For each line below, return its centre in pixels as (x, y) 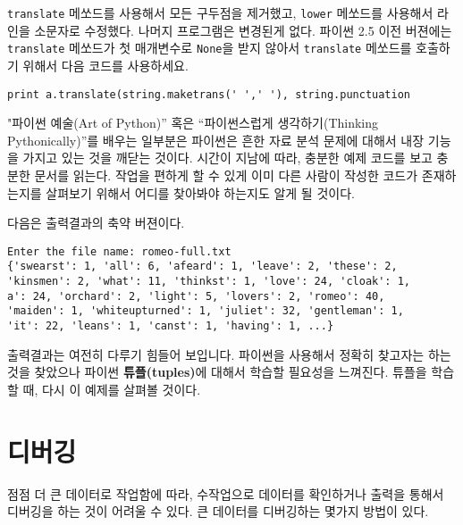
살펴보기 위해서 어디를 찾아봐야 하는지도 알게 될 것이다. (200, 192)
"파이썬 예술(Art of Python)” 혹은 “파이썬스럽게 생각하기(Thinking (193, 123)
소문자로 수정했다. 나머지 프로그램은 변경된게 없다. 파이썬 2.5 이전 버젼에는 (243, 30)
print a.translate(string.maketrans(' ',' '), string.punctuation (209, 94)
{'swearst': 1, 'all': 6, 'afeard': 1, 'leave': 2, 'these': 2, (202, 267)
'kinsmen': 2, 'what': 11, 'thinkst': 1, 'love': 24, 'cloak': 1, (209, 282)
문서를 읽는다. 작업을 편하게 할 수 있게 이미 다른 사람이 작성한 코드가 (226, 175)
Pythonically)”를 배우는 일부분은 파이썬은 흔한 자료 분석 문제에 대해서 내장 (216, 140)
